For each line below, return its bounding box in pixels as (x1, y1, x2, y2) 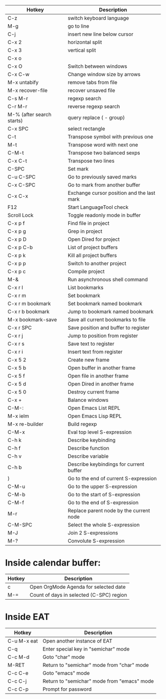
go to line (67, 23, 89, 29)
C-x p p (7, 260, 26, 266)
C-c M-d (7, 654, 30, 660)
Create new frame (67, 356, 110, 363)
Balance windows (67, 396, 109, 403)
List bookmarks (67, 284, 104, 291)
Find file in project (67, 220, 110, 226)
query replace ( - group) (67, 114, 125, 121)
